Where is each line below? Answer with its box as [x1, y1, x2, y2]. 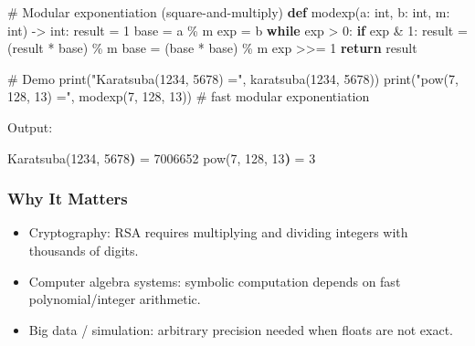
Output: [7, 117, 53, 136]
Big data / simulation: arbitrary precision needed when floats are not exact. [28, 320, 453, 339]
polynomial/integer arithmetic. [28, 289, 201, 309]
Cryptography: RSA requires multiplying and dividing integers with [28, 223, 408, 242]
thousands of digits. [28, 240, 139, 259]
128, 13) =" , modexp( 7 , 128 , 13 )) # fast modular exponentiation [7, 87, 370, 106]
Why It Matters [7, 187, 128, 210]
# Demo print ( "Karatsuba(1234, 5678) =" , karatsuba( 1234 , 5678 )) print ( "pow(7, [7, 68, 459, 88]
